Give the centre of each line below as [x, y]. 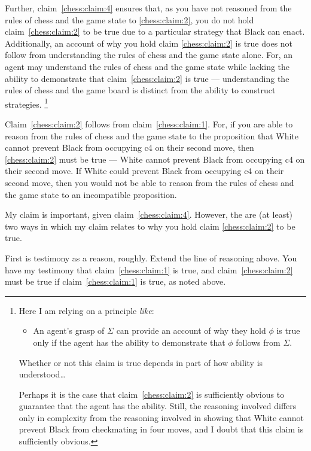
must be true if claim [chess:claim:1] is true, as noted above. [115, 281]
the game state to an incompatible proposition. [91, 194]
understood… [42, 374]
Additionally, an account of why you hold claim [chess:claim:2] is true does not [149, 43]
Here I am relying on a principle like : [86, 310]
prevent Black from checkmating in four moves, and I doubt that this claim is [161, 429]
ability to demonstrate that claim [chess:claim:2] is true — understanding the [147, 78]
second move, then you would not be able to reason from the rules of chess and [150, 182]
